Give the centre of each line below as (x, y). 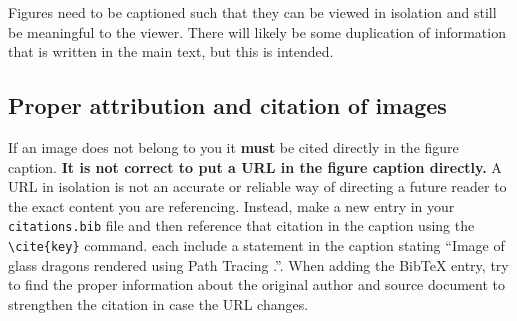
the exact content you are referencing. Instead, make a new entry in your (231, 205)
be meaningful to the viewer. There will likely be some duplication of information (257, 31)
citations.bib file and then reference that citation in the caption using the (241, 225)
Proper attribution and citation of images (227, 105)
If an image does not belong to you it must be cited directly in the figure (233, 146)
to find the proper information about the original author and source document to (256, 284)
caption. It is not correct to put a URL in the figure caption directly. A (255, 166)
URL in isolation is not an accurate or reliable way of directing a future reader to (257, 186)
